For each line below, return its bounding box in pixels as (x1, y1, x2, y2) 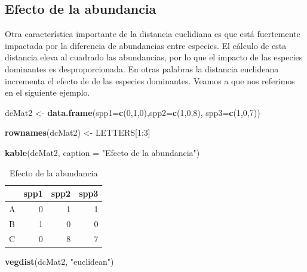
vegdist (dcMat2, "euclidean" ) (5, 255, 114, 267)
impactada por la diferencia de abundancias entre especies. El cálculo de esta (5, 39, 287, 51)
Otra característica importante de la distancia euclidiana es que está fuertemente (5, 27, 300, 40)
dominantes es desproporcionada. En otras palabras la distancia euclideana (5, 62, 279, 75)
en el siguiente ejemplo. (5, 86, 90, 99)
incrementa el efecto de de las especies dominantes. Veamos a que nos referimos (5, 74, 295, 87)
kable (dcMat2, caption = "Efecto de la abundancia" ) (5, 146, 200, 158)
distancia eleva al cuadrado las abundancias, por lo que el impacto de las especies (5, 51, 303, 63)
